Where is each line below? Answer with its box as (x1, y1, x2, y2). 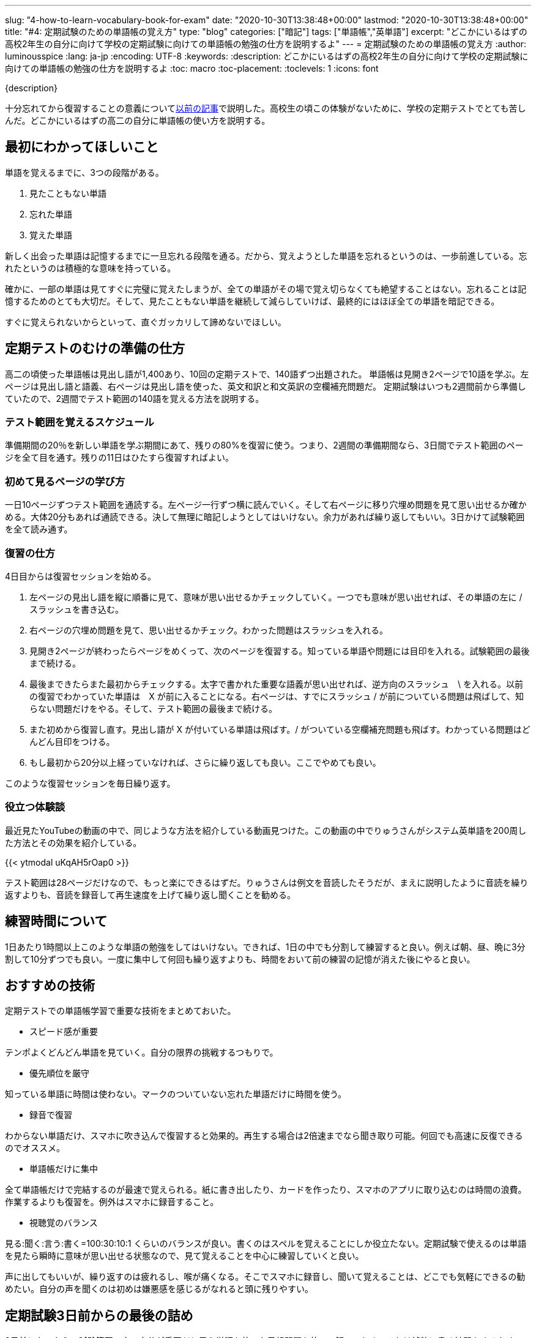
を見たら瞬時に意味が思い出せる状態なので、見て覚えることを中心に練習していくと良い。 (5, 1250, 364, 1261)
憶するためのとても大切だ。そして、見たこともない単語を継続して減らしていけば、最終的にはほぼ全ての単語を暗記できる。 (5, 295, 500, 306)
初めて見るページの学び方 (5, 475, 125, 488)
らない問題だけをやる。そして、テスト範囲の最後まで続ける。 (29, 703, 277, 714)
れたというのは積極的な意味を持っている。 (5, 262, 176, 273)
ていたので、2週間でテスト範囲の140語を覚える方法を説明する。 (5, 393, 264, 404)
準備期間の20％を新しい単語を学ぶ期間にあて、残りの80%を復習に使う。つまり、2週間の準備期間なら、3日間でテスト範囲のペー (5, 440, 524, 451)
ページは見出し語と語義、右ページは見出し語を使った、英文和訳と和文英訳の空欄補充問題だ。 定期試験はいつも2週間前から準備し (5, 380, 526, 391)
